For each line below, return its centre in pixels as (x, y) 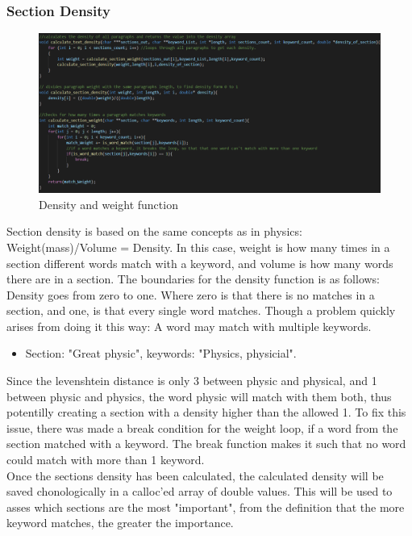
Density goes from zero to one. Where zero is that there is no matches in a (191, 294)
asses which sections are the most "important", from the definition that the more (206, 507)
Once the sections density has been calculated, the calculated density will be (195, 475)
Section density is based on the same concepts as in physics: (154, 231)
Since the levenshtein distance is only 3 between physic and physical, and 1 (192, 381)
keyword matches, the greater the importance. (120, 523)
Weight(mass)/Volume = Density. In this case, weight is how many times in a (198, 247)
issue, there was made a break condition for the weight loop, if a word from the (202, 427)
